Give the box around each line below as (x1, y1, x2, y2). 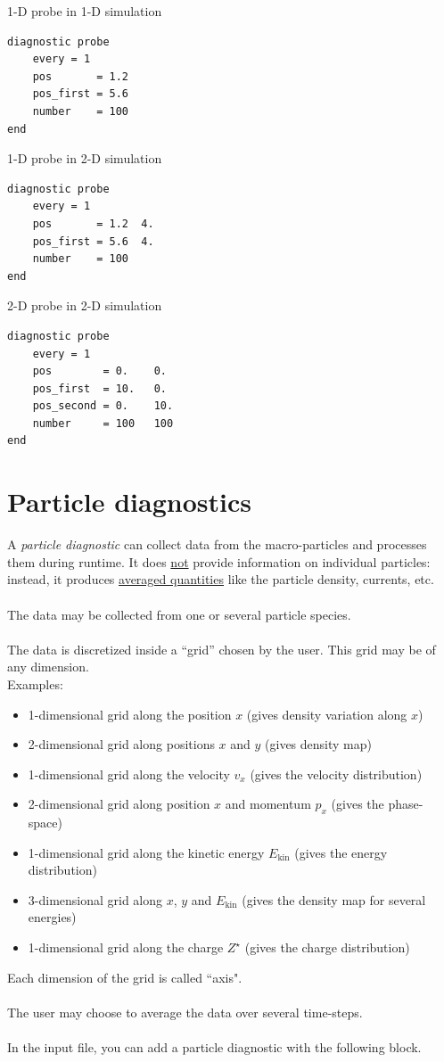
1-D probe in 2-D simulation (7, 149, 162, 168)
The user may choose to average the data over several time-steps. (7, 1002, 363, 1021)
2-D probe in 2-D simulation (7, 296, 162, 315)
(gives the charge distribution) (244, 938, 410, 957)
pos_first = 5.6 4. (32, 235, 154, 248)
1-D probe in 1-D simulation (7, 2, 162, 20)
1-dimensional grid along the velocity (28, 764, 230, 783)
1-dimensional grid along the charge (28, 938, 224, 957)
